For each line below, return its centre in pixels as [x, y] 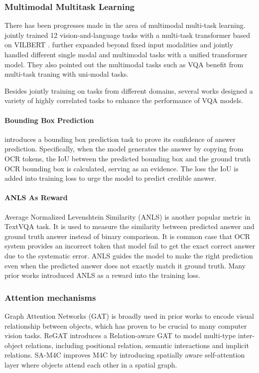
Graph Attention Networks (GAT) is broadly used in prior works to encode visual [129, 315]
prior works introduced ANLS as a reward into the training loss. [102, 275]
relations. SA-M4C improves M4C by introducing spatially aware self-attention [125, 355]
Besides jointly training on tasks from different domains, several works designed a [129, 90]
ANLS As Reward [36, 197]
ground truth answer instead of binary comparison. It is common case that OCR [128, 236]
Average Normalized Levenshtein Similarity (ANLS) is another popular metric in [128, 216]
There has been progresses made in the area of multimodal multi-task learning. [125, 25]
